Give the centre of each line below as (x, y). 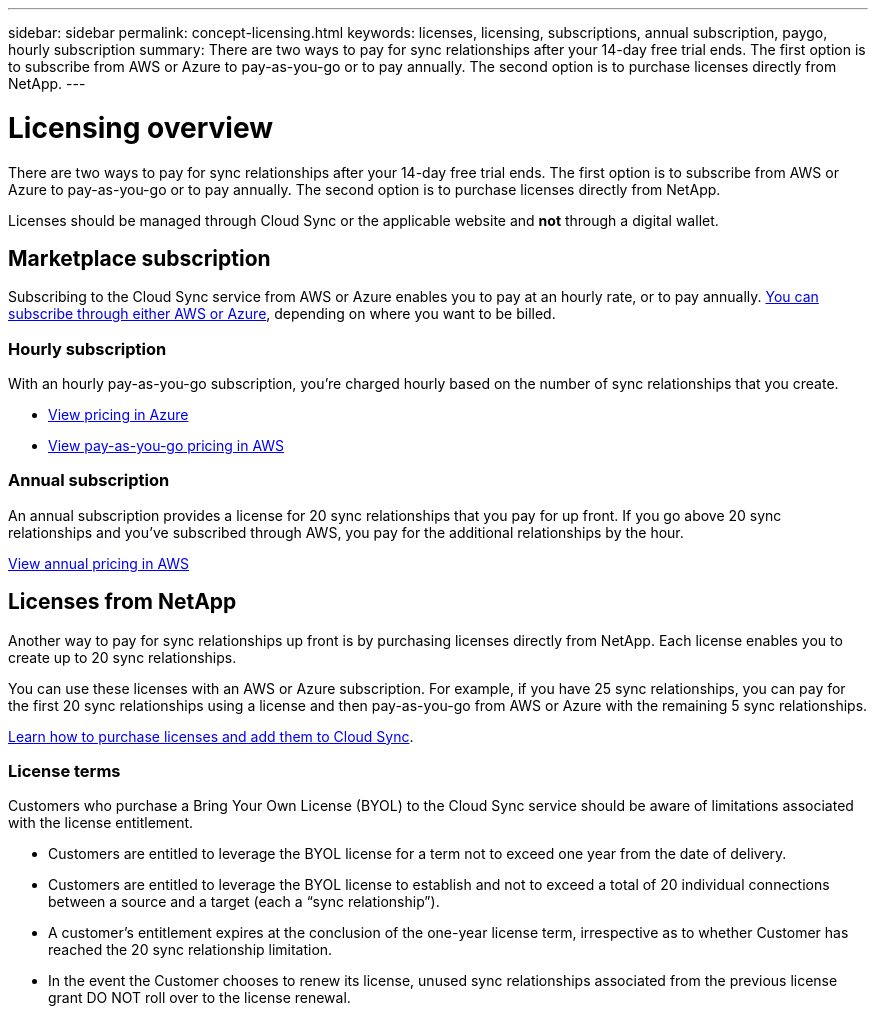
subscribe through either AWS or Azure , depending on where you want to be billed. (282, 314)
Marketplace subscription (139, 258)
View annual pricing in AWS (99, 563)
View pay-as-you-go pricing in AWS (166, 446)
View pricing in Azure (118, 415)
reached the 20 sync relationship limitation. (190, 950)
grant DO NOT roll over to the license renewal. (199, 998)
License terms (64, 771)
